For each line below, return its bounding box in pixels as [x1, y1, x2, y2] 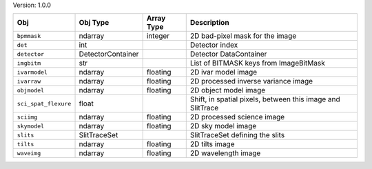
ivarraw [17, 77, 41, 85]
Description [189, 18, 230, 28]
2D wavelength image [189, 148, 261, 158]
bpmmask [17, 32, 41, 39]
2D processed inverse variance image [189, 77, 313, 86]
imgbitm [17, 59, 41, 67]
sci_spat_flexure [17, 100, 72, 107]
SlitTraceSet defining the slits [189, 130, 285, 140]
